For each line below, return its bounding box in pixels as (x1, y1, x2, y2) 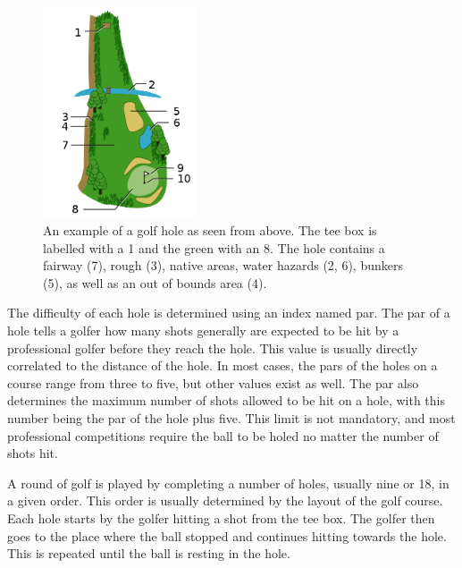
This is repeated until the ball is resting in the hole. (7, 544, 290, 563)
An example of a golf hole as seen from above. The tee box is (43, 221, 377, 239)
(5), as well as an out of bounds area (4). (43, 273, 267, 292)
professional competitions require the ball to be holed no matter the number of (7, 426, 439, 445)
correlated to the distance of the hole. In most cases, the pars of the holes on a (7, 356, 438, 375)
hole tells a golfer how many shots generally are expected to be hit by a (7, 320, 399, 339)
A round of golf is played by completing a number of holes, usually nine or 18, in (7, 473, 449, 492)
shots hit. (7, 444, 58, 462)
